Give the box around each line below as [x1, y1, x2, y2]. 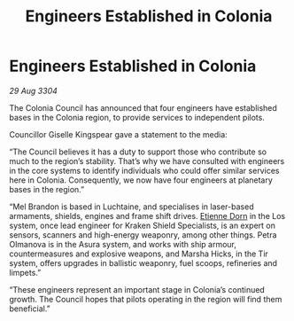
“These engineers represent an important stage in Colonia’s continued [9, 284, 266, 294]
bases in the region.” [9, 184, 85, 194]
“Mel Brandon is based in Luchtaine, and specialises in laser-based [9, 201, 254, 212]
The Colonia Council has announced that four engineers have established [9, 102, 277, 113]
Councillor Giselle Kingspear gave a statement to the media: [9, 129, 228, 139]
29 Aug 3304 [9, 85, 58, 96]
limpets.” [9, 267, 42, 278]
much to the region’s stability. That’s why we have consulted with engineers [9, 155, 285, 166]
